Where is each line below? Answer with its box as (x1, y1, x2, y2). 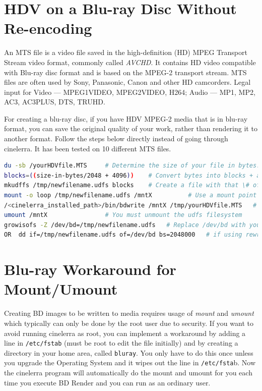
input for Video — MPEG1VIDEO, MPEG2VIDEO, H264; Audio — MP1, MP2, (4, 86, 255, 97)
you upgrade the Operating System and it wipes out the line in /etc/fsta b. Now (4, 357, 256, 368)
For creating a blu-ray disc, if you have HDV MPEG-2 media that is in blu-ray (4, 113, 248, 124)
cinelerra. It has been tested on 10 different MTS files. (4, 143, 171, 153)
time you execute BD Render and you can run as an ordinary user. (4, 377, 211, 387)
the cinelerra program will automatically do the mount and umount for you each (4, 367, 252, 378)
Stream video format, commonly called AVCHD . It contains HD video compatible (4, 57, 256, 67)
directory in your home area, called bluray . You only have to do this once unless (4, 347, 253, 358)
